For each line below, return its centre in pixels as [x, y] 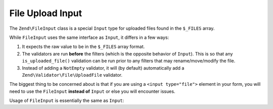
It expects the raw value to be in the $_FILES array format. [83, 47]
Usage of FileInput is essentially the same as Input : [67, 100]
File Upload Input [46, 13]
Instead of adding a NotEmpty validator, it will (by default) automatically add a [103, 68]
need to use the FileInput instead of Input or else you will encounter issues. [92, 91]
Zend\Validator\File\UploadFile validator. [72, 75]
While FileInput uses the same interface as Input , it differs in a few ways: [89, 37]
